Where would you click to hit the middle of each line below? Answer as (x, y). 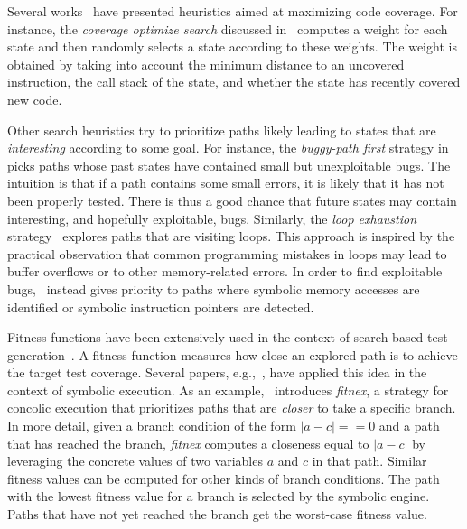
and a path (409, 426)
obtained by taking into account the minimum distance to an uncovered (206, 64)
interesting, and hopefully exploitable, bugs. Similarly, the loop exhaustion (212, 218)
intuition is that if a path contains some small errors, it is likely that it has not (226, 183)
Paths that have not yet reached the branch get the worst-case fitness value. (217, 514)
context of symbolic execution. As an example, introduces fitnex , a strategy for (228, 390)
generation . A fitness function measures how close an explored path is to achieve (233, 354)
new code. (35, 99)
